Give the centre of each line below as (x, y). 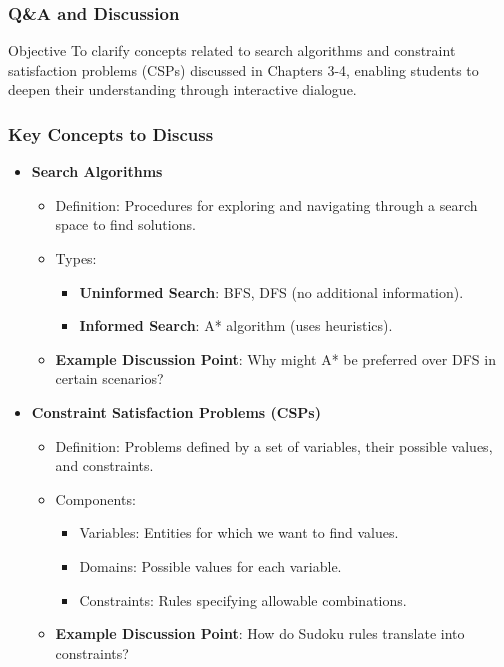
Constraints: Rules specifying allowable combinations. (243, 599)
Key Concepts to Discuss (111, 133)
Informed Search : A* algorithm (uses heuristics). (236, 325)
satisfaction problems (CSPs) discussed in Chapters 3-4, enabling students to (243, 69)
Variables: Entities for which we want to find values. (239, 532)
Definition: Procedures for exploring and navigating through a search (266, 204)
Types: (76, 258)
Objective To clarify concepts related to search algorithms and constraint (232, 50)
